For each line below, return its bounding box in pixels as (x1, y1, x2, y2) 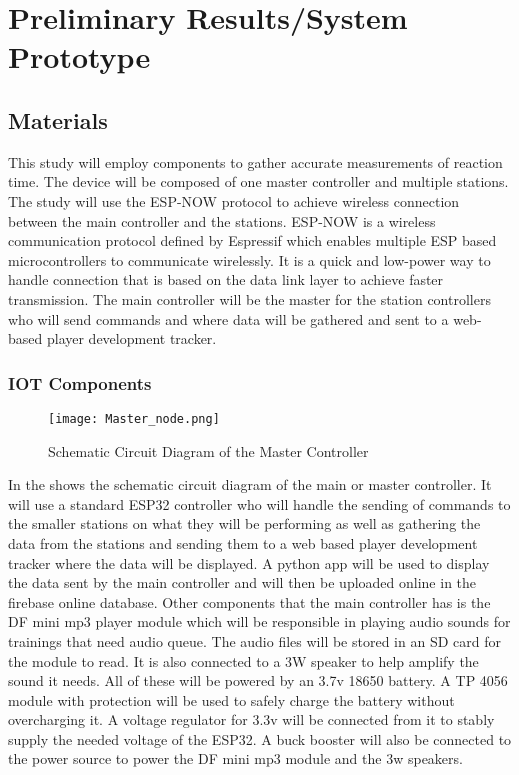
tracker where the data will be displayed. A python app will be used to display (8, 552, 490, 573)
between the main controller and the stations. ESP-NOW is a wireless (8, 210, 436, 231)
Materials (8, 104, 108, 135)
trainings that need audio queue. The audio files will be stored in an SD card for (8, 630, 501, 651)
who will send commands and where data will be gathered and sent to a (8, 308, 449, 329)
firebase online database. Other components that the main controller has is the (8, 591, 491, 612)
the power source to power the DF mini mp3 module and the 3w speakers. (8, 748, 463, 769)
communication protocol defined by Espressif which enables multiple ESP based (8, 230, 497, 251)
